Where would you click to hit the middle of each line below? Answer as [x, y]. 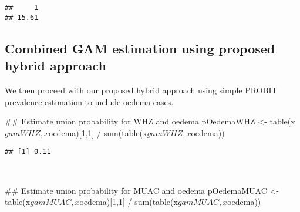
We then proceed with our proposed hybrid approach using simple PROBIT [141, 90]
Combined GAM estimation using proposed [140, 48]
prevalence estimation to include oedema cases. [89, 101]
